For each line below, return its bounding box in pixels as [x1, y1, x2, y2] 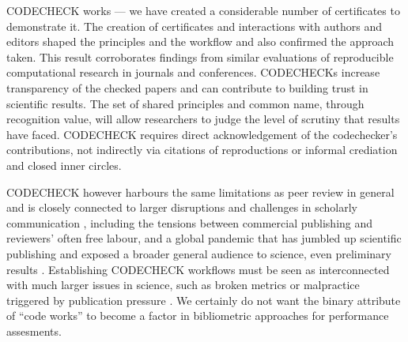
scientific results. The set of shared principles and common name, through [6, 95, 365, 111]
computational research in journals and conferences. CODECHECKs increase [6, 64, 380, 81]
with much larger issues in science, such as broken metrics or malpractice [6, 276, 360, 293]
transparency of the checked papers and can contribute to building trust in [6, 79, 368, 96]
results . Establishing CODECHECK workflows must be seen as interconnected [6, 261, 390, 277]
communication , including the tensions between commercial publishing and [6, 214, 373, 231]
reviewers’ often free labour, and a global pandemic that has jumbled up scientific [6, 230, 402, 246]
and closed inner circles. [6, 156, 122, 173]
